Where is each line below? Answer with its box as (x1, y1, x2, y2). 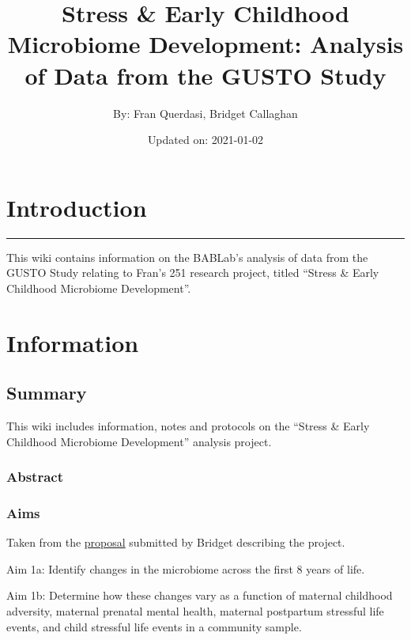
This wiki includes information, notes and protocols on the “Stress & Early (6, 417, 370, 434)
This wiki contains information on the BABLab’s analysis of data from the (6, 248, 368, 265)
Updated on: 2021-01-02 (147, 131, 264, 148)
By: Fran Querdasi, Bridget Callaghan (113, 104, 298, 121)
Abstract (6, 467, 63, 487)
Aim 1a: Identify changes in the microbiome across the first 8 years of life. (6, 560, 365, 577)
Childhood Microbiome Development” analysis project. (6, 433, 272, 449)
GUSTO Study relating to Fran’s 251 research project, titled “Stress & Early (6, 264, 379, 281)
